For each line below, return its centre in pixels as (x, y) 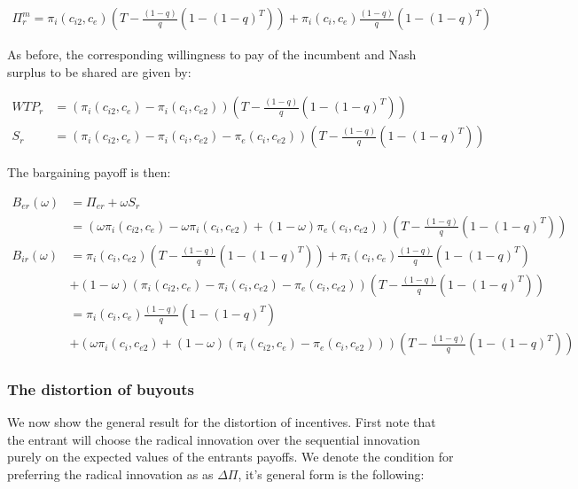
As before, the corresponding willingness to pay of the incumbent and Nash (212, 54)
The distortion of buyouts (101, 388)
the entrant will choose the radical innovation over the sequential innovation (214, 439)
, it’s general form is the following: (331, 474)
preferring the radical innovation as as (110, 474)
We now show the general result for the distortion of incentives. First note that (222, 422)
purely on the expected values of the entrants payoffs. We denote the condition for (230, 457)
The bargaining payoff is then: (89, 172)
